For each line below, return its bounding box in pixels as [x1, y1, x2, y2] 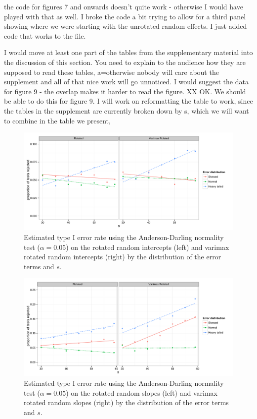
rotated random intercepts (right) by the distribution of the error [24, 251, 221, 262]
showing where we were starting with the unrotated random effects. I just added [4, 21, 247, 31]
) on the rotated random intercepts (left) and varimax [66, 241, 229, 252]
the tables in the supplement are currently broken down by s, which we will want [4, 105, 249, 116]
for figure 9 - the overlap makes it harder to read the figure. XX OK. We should [4, 86, 246, 96]
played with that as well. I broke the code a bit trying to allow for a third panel [4, 11, 246, 21]
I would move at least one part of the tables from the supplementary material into [4, 47, 253, 58]
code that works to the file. [4, 30, 86, 41]
